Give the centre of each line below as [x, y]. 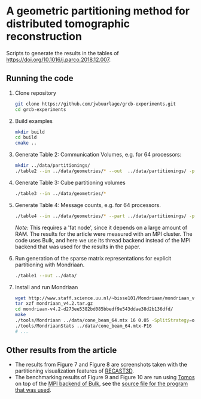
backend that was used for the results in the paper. [77, 247]
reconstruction [44, 37]
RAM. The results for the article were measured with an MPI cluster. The [103, 234]
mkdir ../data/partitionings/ [53, 166]
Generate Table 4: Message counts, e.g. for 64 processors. [88, 205]
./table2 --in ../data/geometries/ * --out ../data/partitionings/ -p [105, 171]
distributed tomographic [68, 24]
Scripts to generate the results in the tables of [63, 53]
